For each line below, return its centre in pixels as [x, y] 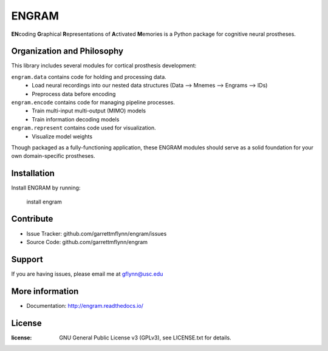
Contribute [32, 219]
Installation [33, 173]
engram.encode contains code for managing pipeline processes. [93, 103]
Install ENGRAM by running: [46, 188]
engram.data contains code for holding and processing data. [89, 77]
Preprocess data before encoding [74, 94]
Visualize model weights [62, 136]
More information [45, 291]
